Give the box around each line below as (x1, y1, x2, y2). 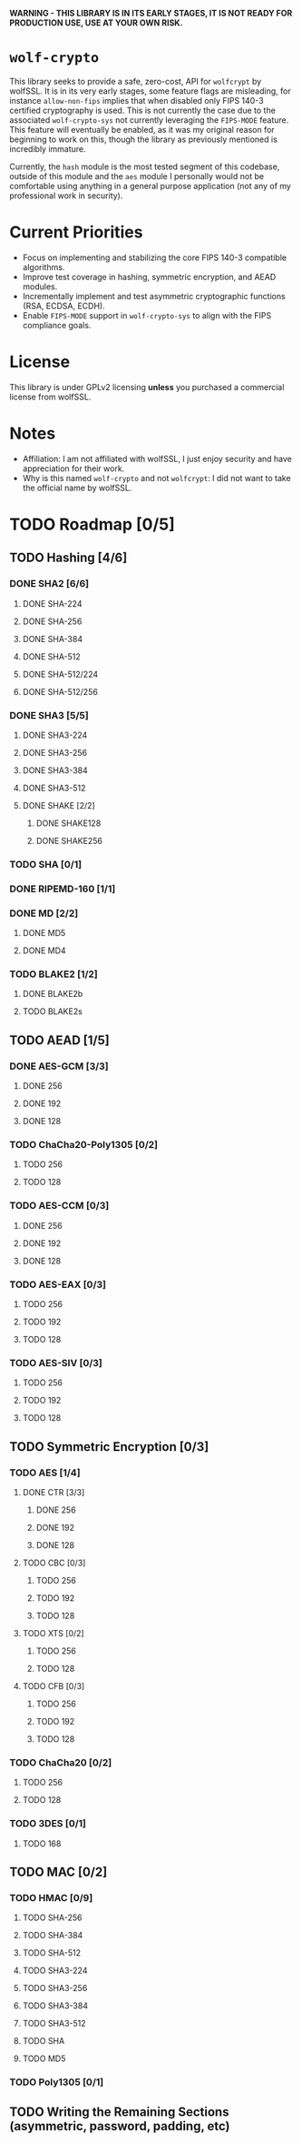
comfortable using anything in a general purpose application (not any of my (9, 180, 292, 191)
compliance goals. (22, 319, 92, 330)
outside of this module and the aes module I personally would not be (9, 170, 265, 181)
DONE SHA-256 (22, 616, 83, 627)
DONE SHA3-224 (22, 729, 88, 740)
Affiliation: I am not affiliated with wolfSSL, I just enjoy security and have (22, 453, 292, 464)
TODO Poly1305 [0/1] (9, 2076, 104, 2088)
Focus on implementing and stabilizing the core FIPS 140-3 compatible (22, 252, 287, 263)
